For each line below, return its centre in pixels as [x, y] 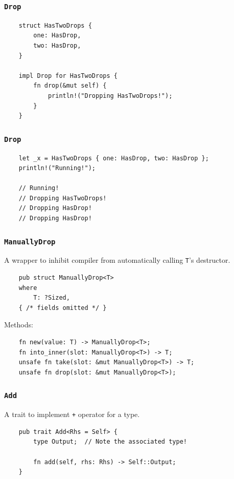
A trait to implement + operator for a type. [72, 414]
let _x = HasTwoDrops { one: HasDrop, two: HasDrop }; [114, 158]
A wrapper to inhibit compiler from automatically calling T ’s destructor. [117, 260]
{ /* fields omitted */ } [63, 308]
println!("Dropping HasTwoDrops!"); [110, 96]
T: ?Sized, [52, 298]
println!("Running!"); [57, 168]
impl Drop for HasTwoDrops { [68, 76]
